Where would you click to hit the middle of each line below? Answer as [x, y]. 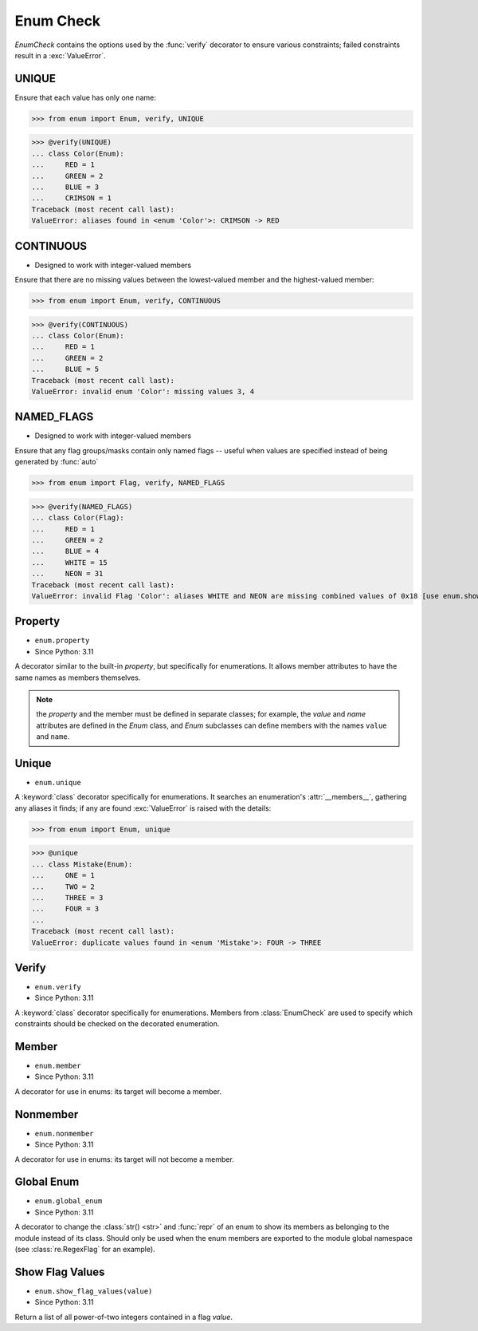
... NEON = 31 [67, 574]
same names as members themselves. [78, 677]
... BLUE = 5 [65, 369]
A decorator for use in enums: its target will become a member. [118, 1091]
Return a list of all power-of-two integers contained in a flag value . [123, 1317]
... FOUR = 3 [65, 909]
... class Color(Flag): [78, 518]
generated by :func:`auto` [57, 462]
